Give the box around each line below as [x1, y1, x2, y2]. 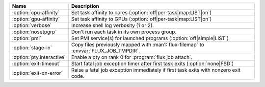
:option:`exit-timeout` [12, 60, 61, 67]
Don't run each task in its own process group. [71, 28, 177, 35]
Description [71, 3, 99, 9]
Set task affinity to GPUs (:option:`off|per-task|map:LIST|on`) [71, 16, 212, 22]
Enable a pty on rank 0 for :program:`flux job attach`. [71, 54, 193, 61]
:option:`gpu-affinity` [12, 16, 60, 22]
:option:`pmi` [12, 35, 42, 42]
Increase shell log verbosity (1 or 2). [71, 22, 154, 29]
